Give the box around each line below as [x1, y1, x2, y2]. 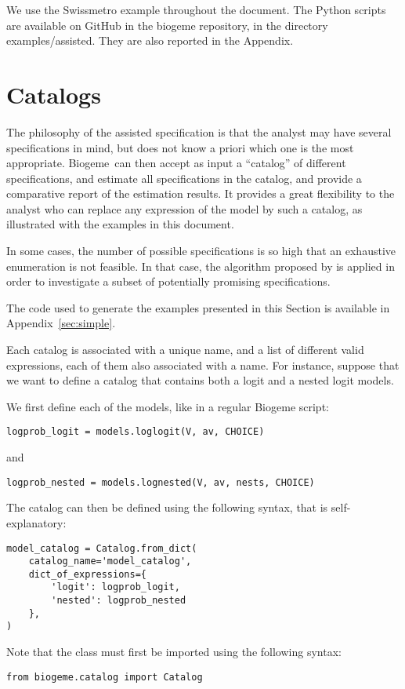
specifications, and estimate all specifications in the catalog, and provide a [6, 170, 362, 186]
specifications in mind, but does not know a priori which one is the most [6, 139, 354, 155]
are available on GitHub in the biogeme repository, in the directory [6, 16, 328, 33]
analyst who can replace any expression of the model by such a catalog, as [6, 200, 363, 217]
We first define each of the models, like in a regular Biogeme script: [6, 398, 329, 414]
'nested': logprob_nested [51, 595, 186, 607]
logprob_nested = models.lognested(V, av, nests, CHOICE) [6, 476, 315, 488]
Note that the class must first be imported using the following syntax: [6, 643, 342, 660]
